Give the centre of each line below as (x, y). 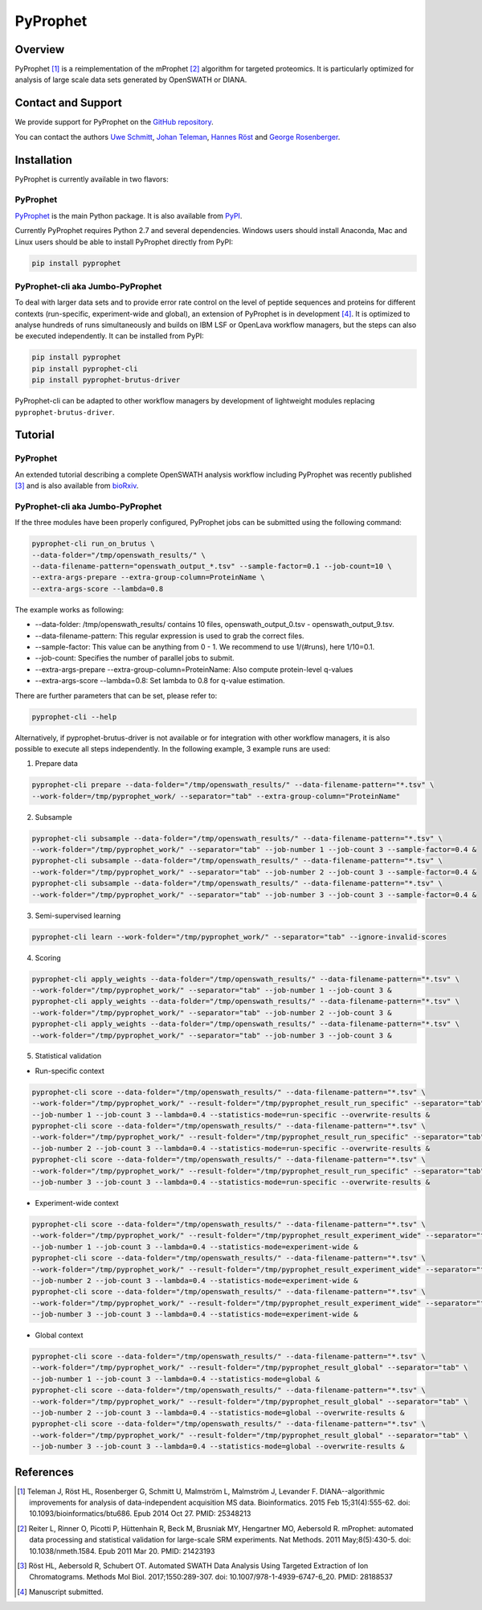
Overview (40, 49)
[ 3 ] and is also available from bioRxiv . (77, 485)
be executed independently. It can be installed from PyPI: (109, 336)
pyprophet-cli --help (74, 717)
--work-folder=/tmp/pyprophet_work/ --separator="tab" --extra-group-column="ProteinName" (216, 796)
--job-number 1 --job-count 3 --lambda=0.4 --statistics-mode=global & (176, 1379)
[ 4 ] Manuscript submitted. (60, 1592)
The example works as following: (69, 609)
